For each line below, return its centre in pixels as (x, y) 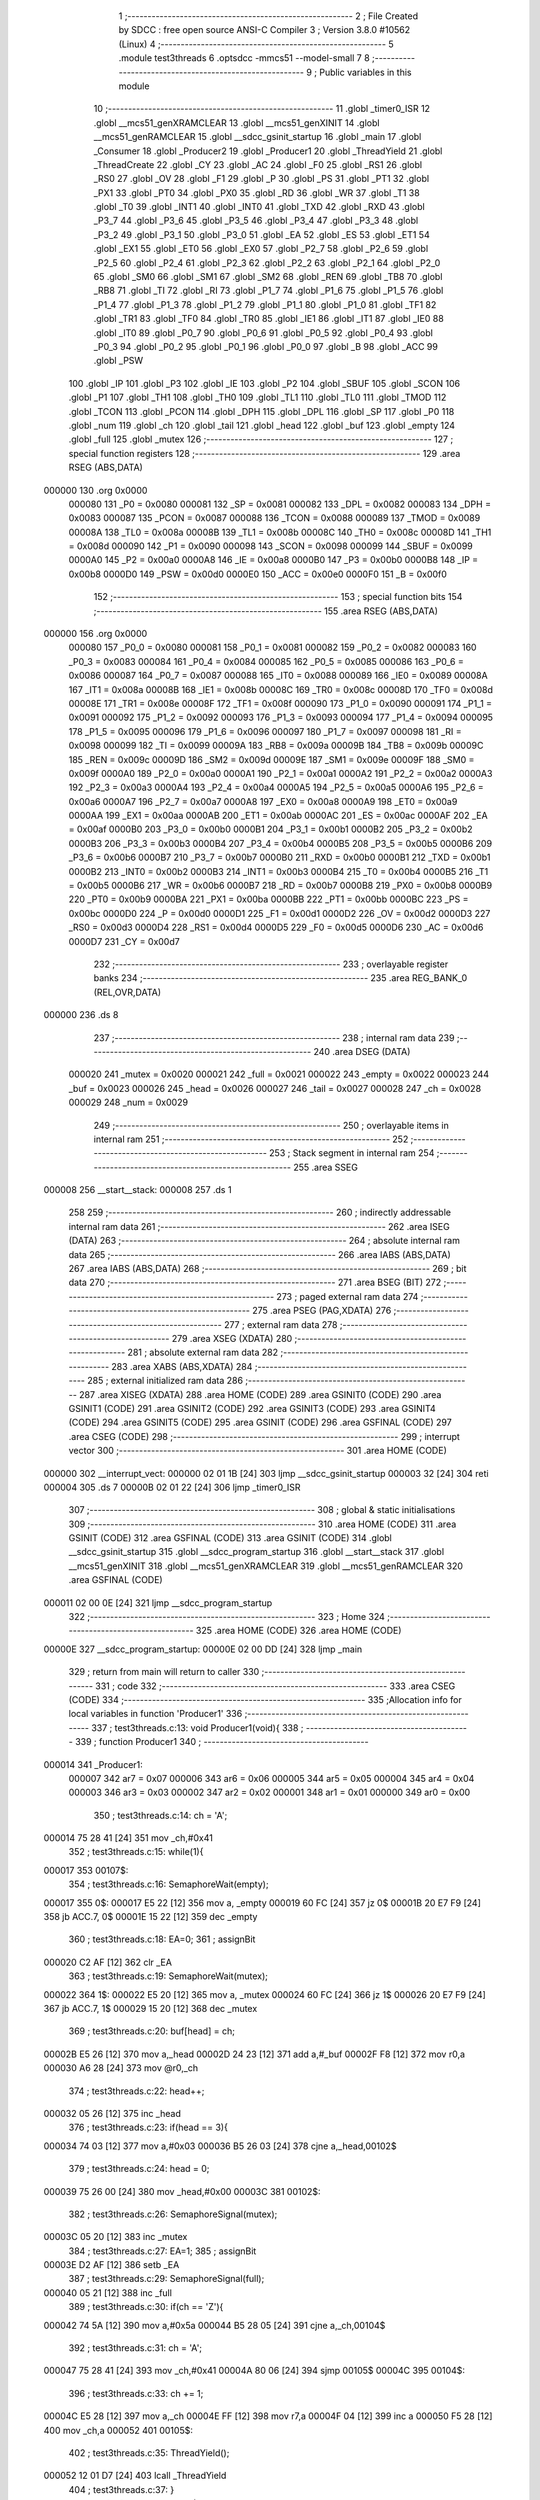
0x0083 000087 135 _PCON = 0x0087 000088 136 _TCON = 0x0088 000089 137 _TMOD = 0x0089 (274, 518)
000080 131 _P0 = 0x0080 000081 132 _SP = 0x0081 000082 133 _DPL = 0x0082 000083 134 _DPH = (280, 504)
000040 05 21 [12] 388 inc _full (107, 2292)
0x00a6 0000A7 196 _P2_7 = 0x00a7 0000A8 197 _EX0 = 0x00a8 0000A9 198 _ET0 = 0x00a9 (263, 801)
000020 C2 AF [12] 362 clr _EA (107, 1962)
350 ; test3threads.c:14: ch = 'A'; (160, 1815)
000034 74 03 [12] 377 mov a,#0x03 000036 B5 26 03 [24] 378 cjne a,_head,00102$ (220, 2146)
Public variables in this (365, 72)
